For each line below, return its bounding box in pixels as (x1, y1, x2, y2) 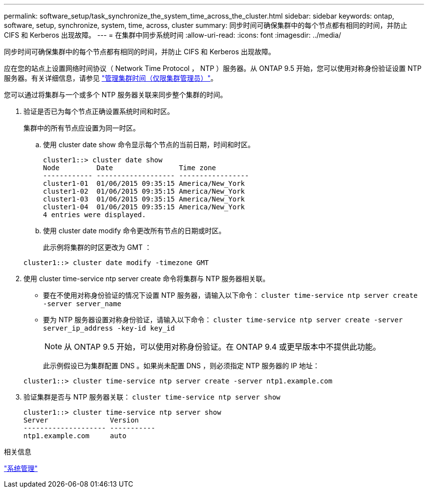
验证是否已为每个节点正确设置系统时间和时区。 (23, 107, 174, 115)
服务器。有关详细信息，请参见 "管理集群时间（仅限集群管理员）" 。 (4, 74, 217, 82)
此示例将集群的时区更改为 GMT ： (43, 243, 152, 251)
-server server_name (43, 300, 122, 308)
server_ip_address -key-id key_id (43, 324, 175, 332)
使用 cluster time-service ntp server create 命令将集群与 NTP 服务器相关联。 (23, 274, 270, 283)
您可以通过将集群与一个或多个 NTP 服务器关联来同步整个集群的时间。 (4, 90, 227, 99)
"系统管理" (4, 464, 38, 472)
